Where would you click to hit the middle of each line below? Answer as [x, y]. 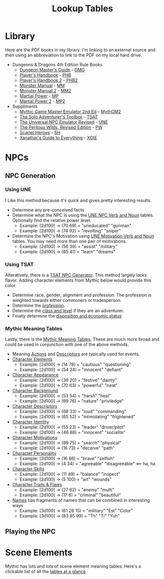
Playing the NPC [30, 531]
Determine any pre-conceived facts [48, 210]
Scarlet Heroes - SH [40, 132]
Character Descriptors [35, 406]
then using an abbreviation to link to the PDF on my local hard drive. [74, 55]
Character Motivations [35, 437]
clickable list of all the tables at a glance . [46, 571]
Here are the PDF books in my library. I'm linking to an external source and [80, 50]
